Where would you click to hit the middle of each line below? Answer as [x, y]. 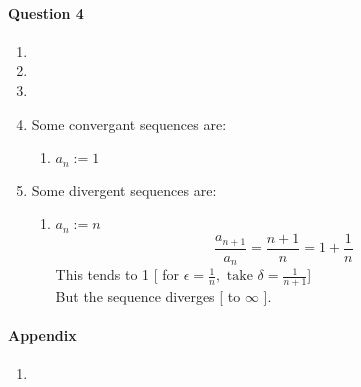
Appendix [42, 335]
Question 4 [46, 12]
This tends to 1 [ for [117, 274]
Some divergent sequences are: [124, 189]
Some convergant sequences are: [129, 123]
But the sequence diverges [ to [148, 296]
